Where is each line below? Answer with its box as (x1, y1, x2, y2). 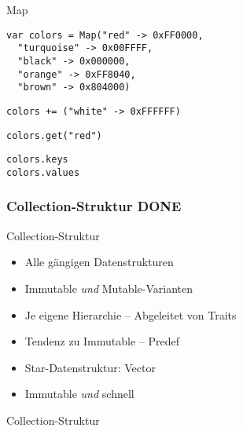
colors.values (6, 166, 80, 178)
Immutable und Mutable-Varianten (24, 279, 193, 296)
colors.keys (6, 154, 68, 166)
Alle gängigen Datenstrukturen (24, 254, 174, 270)
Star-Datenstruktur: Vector (24, 359, 156, 375)
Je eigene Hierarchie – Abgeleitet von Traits (24, 306, 237, 323)
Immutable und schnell (24, 385, 134, 402)
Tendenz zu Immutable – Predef (24, 333, 180, 349)
